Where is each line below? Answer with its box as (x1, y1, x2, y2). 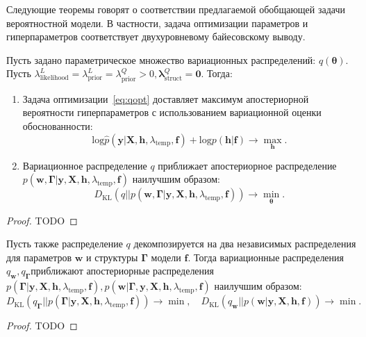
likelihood (40, 74, 69, 82)
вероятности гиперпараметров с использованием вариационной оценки (22, 105, 322, 120)
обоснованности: (22, 118, 93, 133)
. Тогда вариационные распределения (188, 249, 344, 264)
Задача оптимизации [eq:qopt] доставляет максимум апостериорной (22, 91, 309, 106)
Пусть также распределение (6, 236, 123, 251)
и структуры (86, 249, 138, 264)
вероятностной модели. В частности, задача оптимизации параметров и (6, 15, 308, 30)
